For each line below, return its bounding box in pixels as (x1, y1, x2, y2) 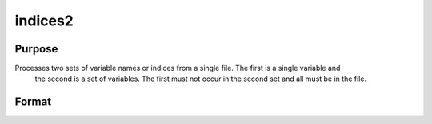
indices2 (14, 12, 74, 29)
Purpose (14, 42, 58, 56)
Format (14, 95, 52, 109)
